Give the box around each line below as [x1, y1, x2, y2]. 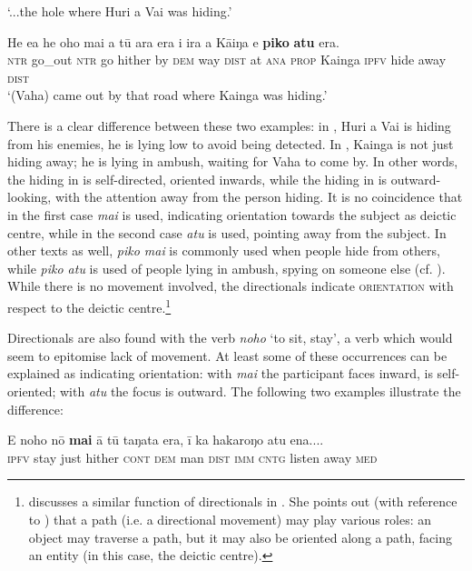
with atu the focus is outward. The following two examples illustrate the [59, 381, 461, 400]
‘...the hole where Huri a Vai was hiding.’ [7, 2, 232, 20]
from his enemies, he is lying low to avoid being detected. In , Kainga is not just [7, 134, 454, 153]
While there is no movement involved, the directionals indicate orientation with [7, 276, 454, 296]
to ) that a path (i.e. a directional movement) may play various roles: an [28, 509, 431, 528]
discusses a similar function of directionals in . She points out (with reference [28, 492, 457, 511]
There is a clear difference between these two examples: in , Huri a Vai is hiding [7, 115, 451, 135]
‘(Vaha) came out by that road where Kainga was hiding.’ [7, 85, 328, 105]
